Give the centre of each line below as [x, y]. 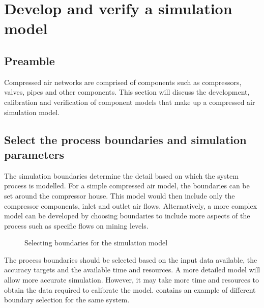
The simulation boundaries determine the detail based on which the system [121, 175]
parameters [34, 154]
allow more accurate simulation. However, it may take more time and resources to [131, 280]
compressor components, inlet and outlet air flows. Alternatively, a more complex [131, 205]
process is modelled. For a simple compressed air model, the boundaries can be [127, 186]
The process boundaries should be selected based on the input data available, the [131, 259]
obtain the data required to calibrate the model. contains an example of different [130, 289]
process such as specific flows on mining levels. [76, 225]
